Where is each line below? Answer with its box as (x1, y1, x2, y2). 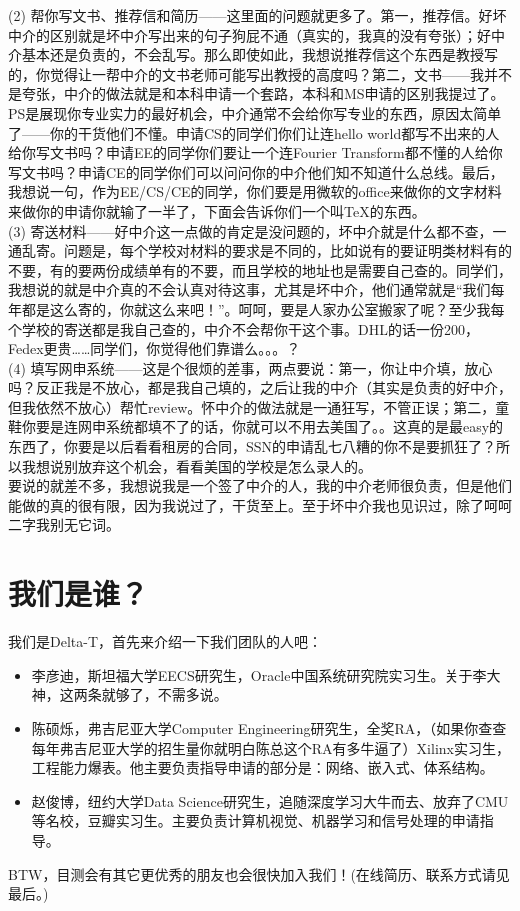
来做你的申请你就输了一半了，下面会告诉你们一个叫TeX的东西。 (8, 200, 426, 221)
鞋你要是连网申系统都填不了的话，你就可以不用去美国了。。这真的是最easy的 (8, 416, 504, 437)
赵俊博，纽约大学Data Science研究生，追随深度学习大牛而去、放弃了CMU (31, 790, 509, 811)
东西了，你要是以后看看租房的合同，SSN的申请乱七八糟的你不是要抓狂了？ (8, 436, 497, 457)
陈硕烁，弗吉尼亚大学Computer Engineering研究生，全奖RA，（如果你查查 (31, 717, 507, 738)
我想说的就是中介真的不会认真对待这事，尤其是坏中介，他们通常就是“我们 (8, 279, 491, 300)
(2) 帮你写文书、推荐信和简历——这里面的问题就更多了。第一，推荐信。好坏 (8, 5, 507, 25)
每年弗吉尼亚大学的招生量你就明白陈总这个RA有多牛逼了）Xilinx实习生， (31, 737, 510, 758)
